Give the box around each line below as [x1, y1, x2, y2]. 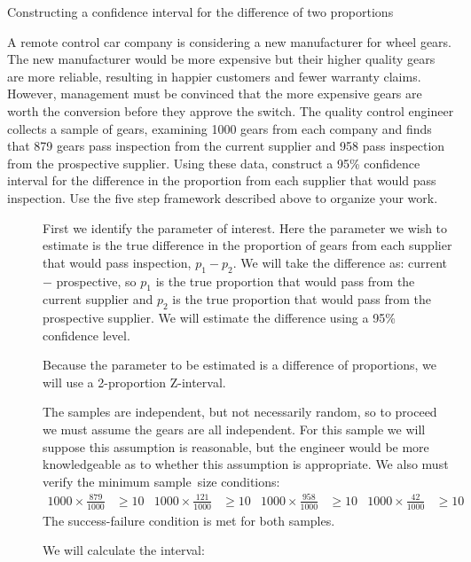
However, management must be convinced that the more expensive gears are [7, 84, 422, 103]
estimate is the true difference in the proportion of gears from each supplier [43, 236, 452, 254]
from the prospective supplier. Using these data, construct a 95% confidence [7, 153, 420, 172]
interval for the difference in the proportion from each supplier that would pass [7, 171, 436, 190]
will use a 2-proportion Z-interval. [43, 372, 226, 391]
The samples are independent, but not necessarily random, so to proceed [43, 402, 437, 421]
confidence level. [43, 325, 130, 344]
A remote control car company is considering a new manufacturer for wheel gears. [7, 32, 452, 51]
